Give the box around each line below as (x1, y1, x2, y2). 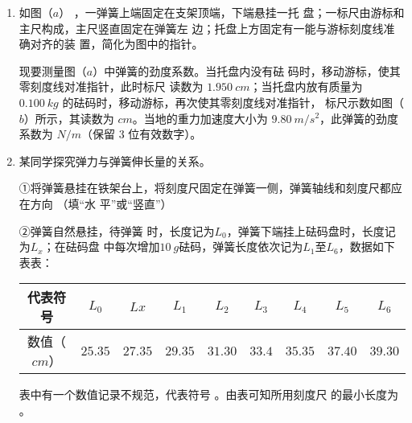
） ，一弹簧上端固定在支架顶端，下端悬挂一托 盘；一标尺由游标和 (59, 4, 405, 20)
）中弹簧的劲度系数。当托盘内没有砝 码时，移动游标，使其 (93, 62, 401, 79)
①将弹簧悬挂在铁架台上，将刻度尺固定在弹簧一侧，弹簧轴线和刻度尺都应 (19, 179, 402, 196)
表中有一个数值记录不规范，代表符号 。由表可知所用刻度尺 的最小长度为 (19, 386, 399, 403)
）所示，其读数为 (23, 109, 114, 126)
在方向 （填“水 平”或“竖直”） (19, 195, 172, 211)
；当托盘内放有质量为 (249, 78, 363, 95)
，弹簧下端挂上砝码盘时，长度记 (226, 222, 396, 239)
